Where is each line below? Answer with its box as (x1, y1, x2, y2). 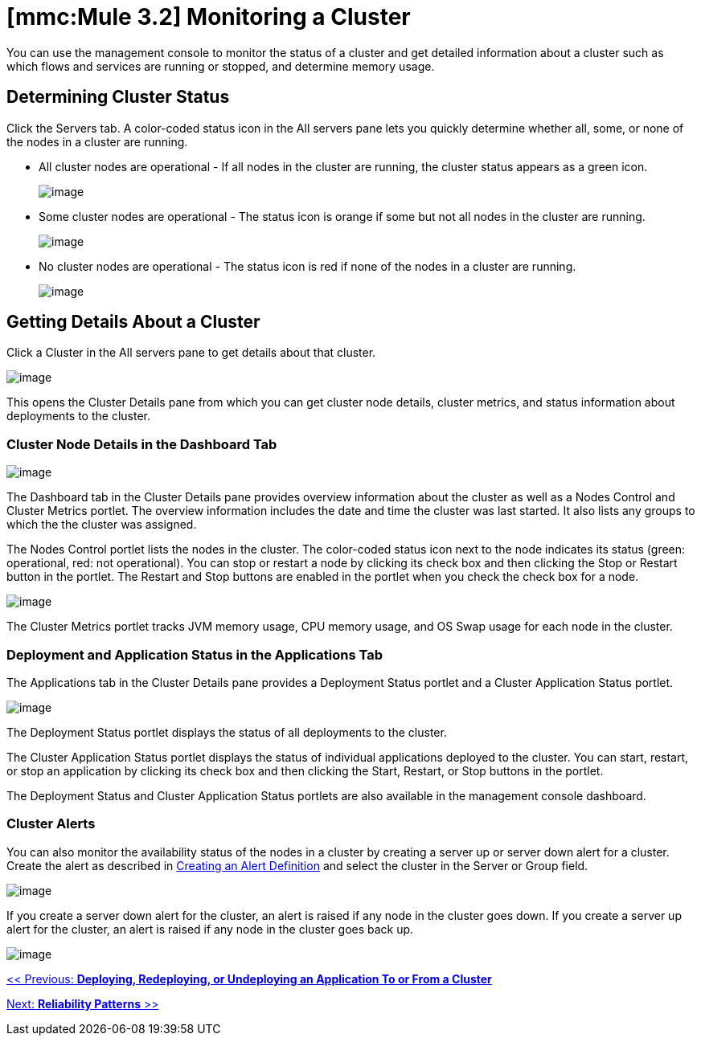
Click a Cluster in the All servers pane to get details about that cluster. (6, 345, 376, 360)
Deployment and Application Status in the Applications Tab (6, 646, 383, 663)
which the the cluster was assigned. (6, 517, 197, 532)
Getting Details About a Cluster (6, 312, 260, 333)
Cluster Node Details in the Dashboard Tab (6, 435, 277, 452)
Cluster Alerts (6, 815, 96, 832)
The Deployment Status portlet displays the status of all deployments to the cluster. (6, 725, 447, 739)
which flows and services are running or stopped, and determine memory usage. (6, 59, 435, 73)
